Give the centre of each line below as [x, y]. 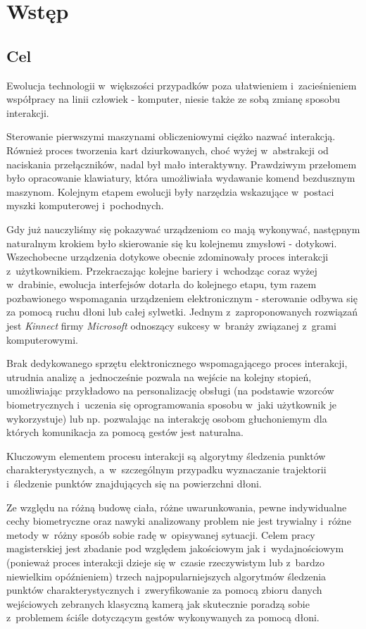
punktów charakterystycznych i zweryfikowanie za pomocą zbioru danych [164, 590]
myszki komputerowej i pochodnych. [85, 205]
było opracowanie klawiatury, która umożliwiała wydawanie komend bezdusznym [181, 178]
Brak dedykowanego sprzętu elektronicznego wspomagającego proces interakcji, [177, 363]
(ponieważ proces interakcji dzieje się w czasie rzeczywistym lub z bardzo [165, 562]
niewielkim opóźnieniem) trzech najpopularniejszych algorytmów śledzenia [166, 576]
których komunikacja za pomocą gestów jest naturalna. [125, 432]
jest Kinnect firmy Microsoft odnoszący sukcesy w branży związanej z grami [171, 326]
